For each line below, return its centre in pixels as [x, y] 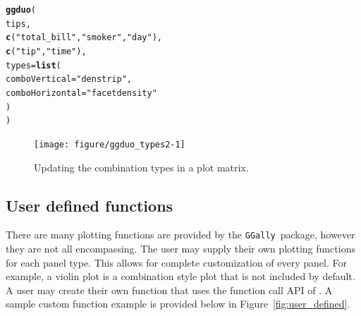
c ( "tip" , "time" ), [46, 51]
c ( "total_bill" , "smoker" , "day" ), [84, 38]
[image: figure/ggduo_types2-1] [110, 144]
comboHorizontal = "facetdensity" [81, 93]
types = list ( [33, 65]
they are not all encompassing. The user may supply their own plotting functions [180, 249]
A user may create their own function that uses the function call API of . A [169, 290]
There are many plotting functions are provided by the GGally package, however [180, 235]
